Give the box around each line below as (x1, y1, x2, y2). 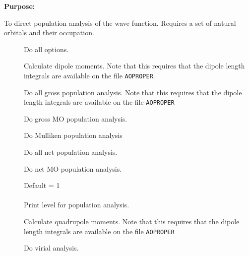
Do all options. (24, 44, 69, 54)
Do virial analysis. (24, 243, 79, 253)
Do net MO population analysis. (24, 163, 122, 174)
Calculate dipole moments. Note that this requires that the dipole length (24, 61, 245, 71)
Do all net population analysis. (24, 147, 118, 157)
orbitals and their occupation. (4, 27, 94, 38)
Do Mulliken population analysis (24, 130, 123, 140)
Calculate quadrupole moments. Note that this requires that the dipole (24, 216, 240, 227)
